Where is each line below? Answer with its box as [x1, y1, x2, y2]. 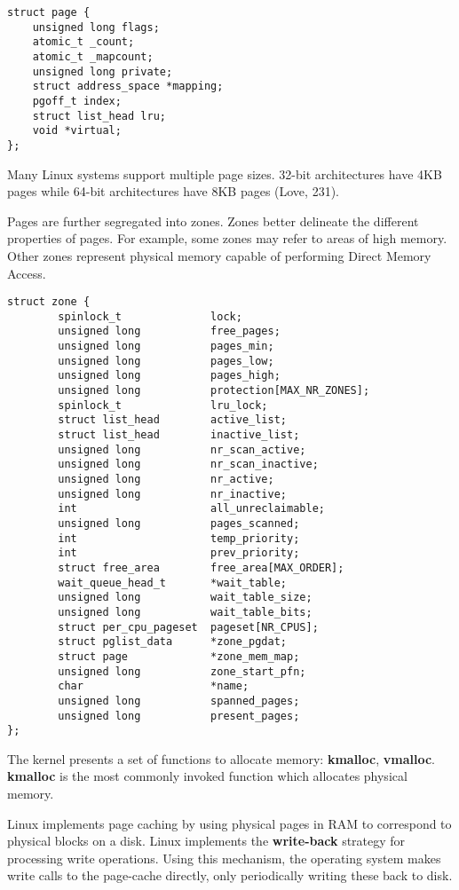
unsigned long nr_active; [58, 473, 274, 485]
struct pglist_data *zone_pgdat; [58, 635, 287, 649]
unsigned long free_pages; [58, 325, 281, 338]
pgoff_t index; [32, 94, 122, 107]
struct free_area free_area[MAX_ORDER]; [58, 561, 344, 574]
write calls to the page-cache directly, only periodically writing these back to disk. [7, 866, 453, 885]
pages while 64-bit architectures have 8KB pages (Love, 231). [7, 182, 339, 201]
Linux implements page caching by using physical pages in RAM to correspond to [7, 814, 452, 832]
